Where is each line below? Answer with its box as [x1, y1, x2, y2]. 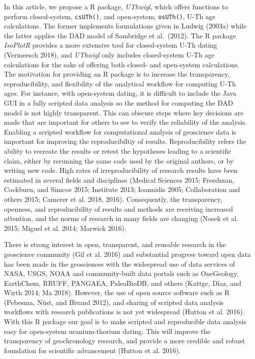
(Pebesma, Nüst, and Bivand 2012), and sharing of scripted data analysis [4, 297, 224, 307]
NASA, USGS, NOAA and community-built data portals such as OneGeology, [4, 268, 239, 278]
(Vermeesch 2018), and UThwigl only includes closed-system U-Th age [4, 50, 215, 60]
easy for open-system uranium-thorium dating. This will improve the [4, 326, 210, 336]
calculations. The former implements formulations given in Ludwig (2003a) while [4, 21, 247, 31]
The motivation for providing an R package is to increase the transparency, [4, 69, 230, 79]
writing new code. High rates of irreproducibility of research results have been [4, 165, 238, 175]
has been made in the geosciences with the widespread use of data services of [4, 258, 235, 269]
